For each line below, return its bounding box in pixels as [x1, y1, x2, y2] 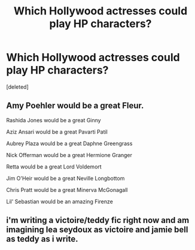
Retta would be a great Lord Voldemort [6, 163, 102, 170]
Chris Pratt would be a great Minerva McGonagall [6, 186, 128, 193]
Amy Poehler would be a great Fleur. [6, 101, 144, 111]
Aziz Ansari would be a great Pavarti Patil [6, 128, 108, 135]
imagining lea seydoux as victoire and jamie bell [6, 225, 188, 235]
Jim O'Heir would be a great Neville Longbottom [6, 174, 125, 182]
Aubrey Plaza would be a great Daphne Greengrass [6, 140, 133, 147]
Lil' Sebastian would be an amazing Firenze [6, 198, 114, 205]
